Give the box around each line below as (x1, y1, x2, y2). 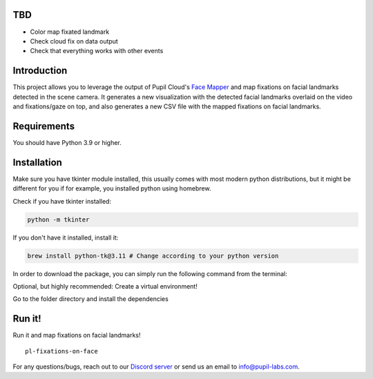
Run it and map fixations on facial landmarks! (12, 331, 141, 340)
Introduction (12, 65, 68, 77)
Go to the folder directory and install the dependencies (12, 295, 169, 303)
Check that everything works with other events (30, 47, 164, 55)
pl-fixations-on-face (25, 347, 98, 355)
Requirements (12, 120, 75, 132)
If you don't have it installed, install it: (12, 233, 119, 242)
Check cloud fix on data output (30, 37, 119, 45)
